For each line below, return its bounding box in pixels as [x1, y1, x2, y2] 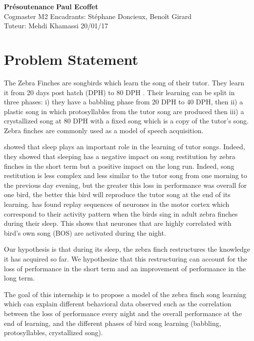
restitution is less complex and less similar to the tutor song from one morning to [4, 170, 247, 181]
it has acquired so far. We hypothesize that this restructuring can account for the [4, 254, 248, 263]
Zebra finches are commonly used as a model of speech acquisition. [4, 125, 204, 135]
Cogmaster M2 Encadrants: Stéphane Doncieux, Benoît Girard [4, 11, 192, 21]
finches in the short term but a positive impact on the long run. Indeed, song [4, 160, 234, 171]
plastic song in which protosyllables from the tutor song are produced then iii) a [4, 106, 244, 116]
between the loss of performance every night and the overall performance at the [4, 308, 242, 318]
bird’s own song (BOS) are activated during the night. [4, 227, 166, 238]
